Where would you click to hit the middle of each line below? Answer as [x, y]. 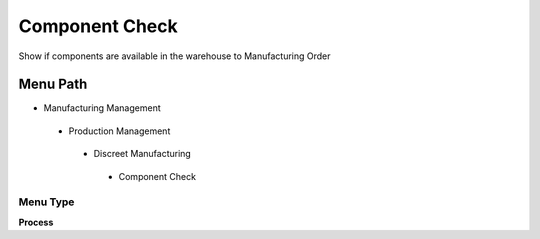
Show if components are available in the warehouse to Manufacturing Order [174, 56]
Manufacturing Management [102, 108]
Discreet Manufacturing [142, 154]
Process [36, 222]
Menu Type [46, 202]
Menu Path [53, 84]
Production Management [119, 131]
